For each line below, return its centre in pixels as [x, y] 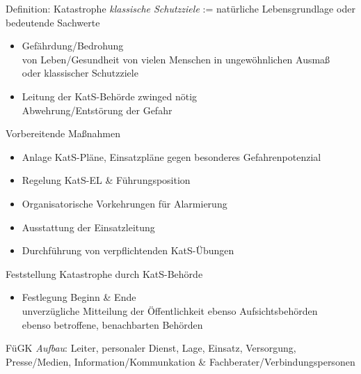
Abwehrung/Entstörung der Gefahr [97, 110]
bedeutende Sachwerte [53, 22]
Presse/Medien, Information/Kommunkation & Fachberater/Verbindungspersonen [180, 361]
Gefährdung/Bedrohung [73, 46]
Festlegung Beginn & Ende [79, 297]
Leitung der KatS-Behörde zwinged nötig [110, 96]
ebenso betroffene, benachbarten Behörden [112, 324]
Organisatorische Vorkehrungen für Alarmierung [125, 203]
